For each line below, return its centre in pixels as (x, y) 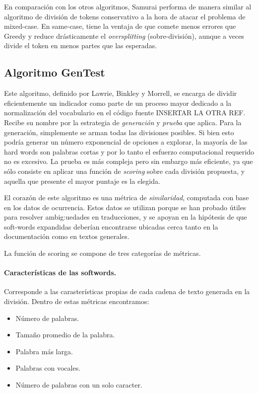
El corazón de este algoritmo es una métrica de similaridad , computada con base (127, 197)
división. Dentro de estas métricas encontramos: (77, 301)
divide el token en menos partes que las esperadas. (81, 45)
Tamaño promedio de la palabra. (65, 335)
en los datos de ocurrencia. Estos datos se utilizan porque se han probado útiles (125, 207)
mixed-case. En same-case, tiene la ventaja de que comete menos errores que (120, 26)
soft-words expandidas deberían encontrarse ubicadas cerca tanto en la (111, 226)
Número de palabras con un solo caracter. (79, 385)
